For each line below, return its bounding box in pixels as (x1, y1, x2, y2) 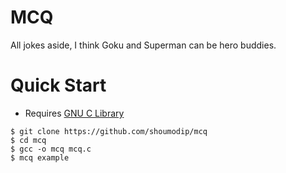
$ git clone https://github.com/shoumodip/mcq (10, 126, 208, 136)
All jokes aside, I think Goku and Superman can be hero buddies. (10, 39, 277, 51)
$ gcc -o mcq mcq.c (10, 144, 92, 154)
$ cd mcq (10, 135, 47, 145)
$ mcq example (10, 152, 70, 163)
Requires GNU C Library (24, 107, 125, 119)
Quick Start (10, 74, 107, 97)
